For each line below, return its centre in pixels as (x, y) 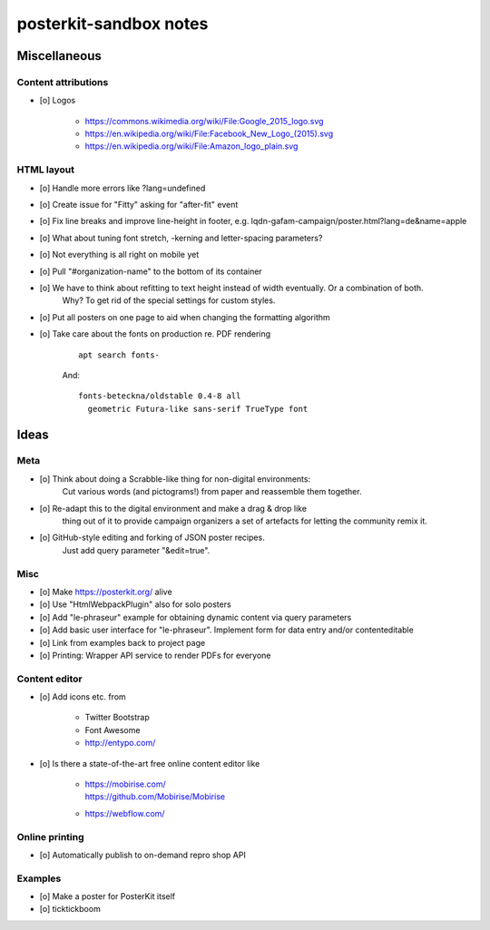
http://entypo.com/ (120, 743)
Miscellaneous (59, 56)
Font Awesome (113, 729)
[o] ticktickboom (70, 909)
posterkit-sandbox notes (113, 24)
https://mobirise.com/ (126, 784)
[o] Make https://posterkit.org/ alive (106, 592)
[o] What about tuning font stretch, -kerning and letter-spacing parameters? (181, 238)
